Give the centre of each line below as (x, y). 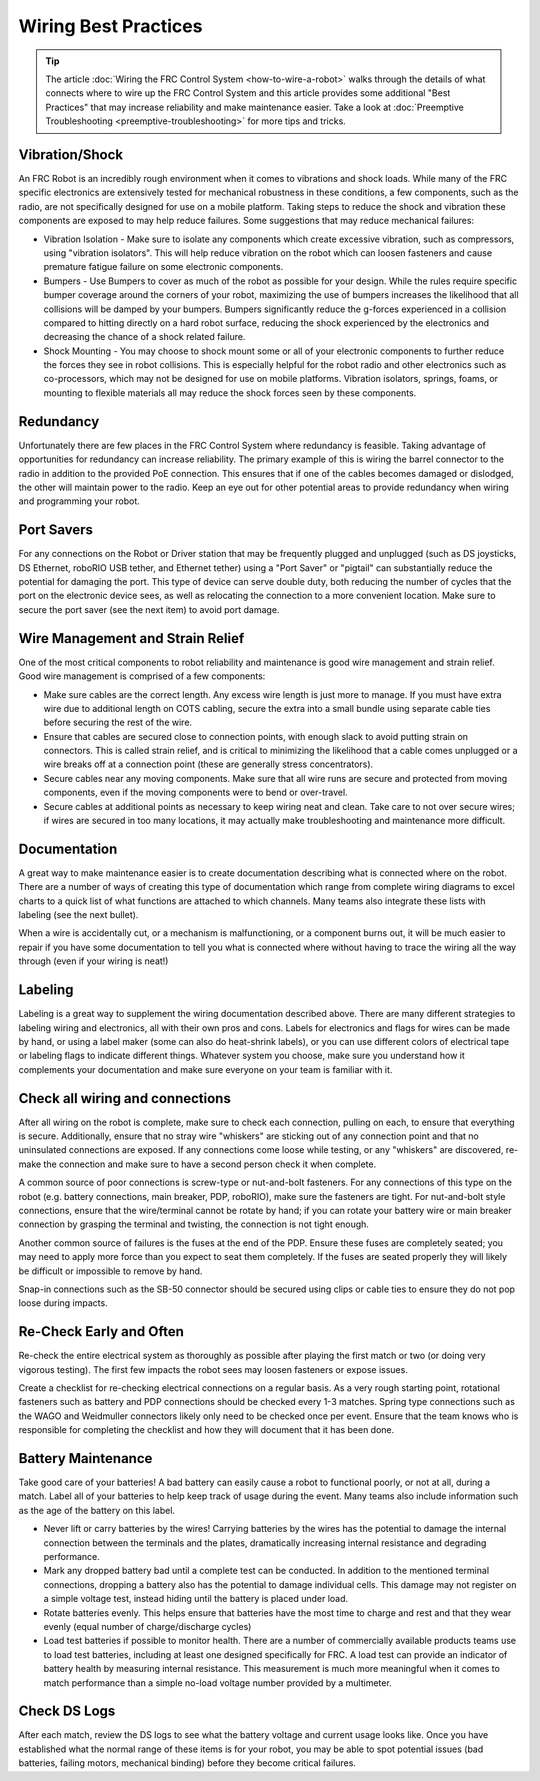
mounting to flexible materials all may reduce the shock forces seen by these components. (230, 392)
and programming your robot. (79, 501)
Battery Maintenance (85, 1458)
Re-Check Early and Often (101, 1331)
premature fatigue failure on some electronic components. (163, 267)
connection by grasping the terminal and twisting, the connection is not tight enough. (194, 1224)
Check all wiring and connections (125, 1098)
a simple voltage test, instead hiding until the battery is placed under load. (196, 1599)
